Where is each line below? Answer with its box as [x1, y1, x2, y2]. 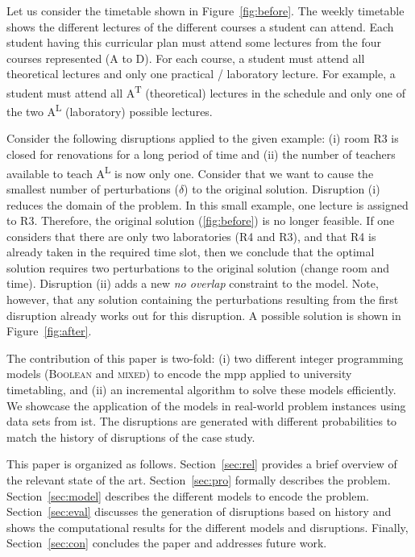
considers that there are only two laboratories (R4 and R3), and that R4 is [6, 227, 376, 244]
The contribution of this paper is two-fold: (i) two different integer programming [6, 349, 404, 366]
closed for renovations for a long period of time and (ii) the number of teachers [6, 146, 396, 163]
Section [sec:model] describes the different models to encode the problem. [6, 487, 369, 504]
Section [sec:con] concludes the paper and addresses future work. [6, 534, 327, 551]
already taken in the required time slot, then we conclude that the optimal [6, 243, 375, 260]
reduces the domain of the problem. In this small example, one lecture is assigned [6, 196, 409, 213]
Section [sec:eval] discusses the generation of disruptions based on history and [6, 503, 392, 520]
